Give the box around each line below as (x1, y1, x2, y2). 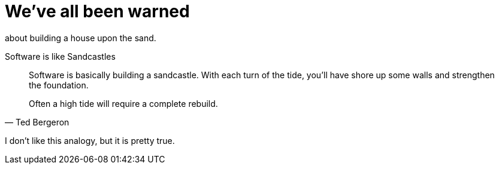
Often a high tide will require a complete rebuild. (29, 98, 218, 109)
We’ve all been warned (5, 1, 190, 21)
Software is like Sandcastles (5, 51, 116, 62)
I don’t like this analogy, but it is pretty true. (5, 135, 175, 146)
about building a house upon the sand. (5, 32, 156, 43)
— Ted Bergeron (5, 116, 69, 127)
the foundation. (29, 79, 89, 90)
